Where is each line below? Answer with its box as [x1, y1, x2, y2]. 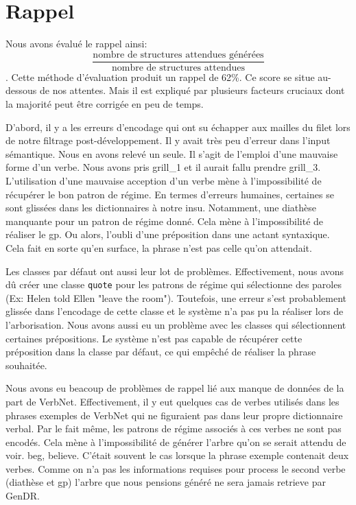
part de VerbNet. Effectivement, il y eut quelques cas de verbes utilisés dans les [5, 394, 340, 408]
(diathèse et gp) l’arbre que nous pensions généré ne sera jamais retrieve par [5, 475, 326, 489]
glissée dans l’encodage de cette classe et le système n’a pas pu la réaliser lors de [5, 304, 344, 318]
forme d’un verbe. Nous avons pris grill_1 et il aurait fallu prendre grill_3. [5, 160, 321, 174]
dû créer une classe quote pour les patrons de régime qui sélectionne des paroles [5, 277, 342, 292]
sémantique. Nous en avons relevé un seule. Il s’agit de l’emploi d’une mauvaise [5, 146, 338, 161]
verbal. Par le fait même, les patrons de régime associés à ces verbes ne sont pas [5, 421, 342, 436]
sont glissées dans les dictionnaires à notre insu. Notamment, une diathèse [5, 200, 317, 215]
